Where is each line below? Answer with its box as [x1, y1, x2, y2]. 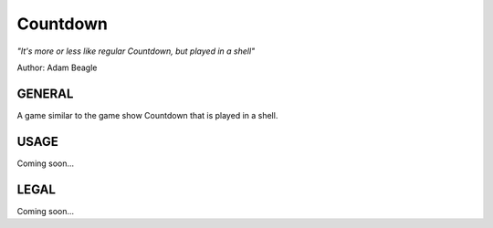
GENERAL [16, 86, 74, 101]
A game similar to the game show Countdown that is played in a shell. [16, 109, 278, 120]
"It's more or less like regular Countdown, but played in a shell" [16, 46, 256, 57]
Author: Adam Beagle [16, 62, 98, 73]
